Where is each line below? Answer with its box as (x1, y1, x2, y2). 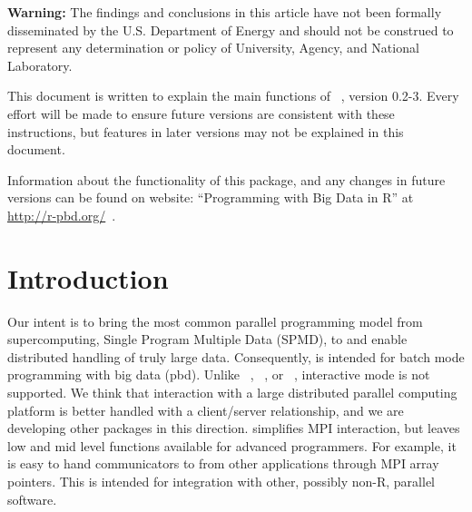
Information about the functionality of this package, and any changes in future (7, 170, 446, 189)
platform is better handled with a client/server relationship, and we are (7, 400, 404, 419)
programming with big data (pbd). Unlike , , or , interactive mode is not (7, 365, 430, 384)
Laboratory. (7, 55, 73, 74)
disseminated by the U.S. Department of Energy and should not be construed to (7, 20, 454, 39)
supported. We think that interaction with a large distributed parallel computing (7, 383, 457, 402)
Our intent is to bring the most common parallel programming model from (7, 311, 423, 330)
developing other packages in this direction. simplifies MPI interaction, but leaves (7, 418, 460, 438)
